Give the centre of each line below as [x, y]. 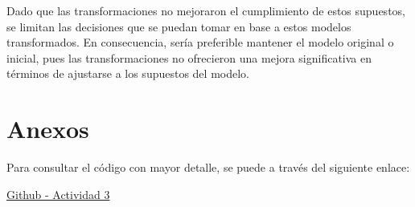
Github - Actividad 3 [58, 194]
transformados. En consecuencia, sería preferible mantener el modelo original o [200, 42]
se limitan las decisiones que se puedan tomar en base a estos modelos [179, 26]
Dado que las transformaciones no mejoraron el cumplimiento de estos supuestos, [206, 10]
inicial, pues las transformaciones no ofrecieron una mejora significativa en [189, 57]
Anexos [48, 129]
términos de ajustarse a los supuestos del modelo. [128, 73]
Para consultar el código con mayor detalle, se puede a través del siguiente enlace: [208, 167]
